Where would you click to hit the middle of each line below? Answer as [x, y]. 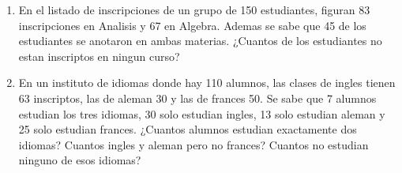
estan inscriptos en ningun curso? [99, 56]
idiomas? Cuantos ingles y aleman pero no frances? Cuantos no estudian [193, 144]
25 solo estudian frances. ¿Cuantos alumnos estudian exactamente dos [188, 129]
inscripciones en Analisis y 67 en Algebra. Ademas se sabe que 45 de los [192, 25]
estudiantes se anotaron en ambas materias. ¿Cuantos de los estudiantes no [200, 41]
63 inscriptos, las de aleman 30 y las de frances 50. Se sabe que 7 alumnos [197, 98]
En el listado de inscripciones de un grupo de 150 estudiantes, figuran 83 [194, 9]
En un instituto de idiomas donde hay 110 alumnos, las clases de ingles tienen [207, 83]
